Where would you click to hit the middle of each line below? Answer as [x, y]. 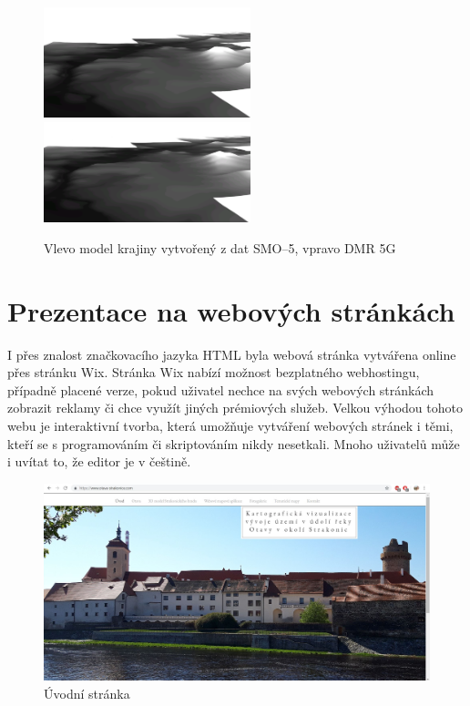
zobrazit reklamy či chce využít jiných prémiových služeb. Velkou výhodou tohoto [235, 408]
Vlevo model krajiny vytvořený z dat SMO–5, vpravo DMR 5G [220, 247]
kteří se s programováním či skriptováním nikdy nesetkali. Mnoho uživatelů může [234, 443]
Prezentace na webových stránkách [231, 310]
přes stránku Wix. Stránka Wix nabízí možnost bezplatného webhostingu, [214, 372]
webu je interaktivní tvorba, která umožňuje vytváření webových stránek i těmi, [230, 425]
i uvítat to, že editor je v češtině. [99, 461]
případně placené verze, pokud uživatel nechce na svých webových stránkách [221, 389]
